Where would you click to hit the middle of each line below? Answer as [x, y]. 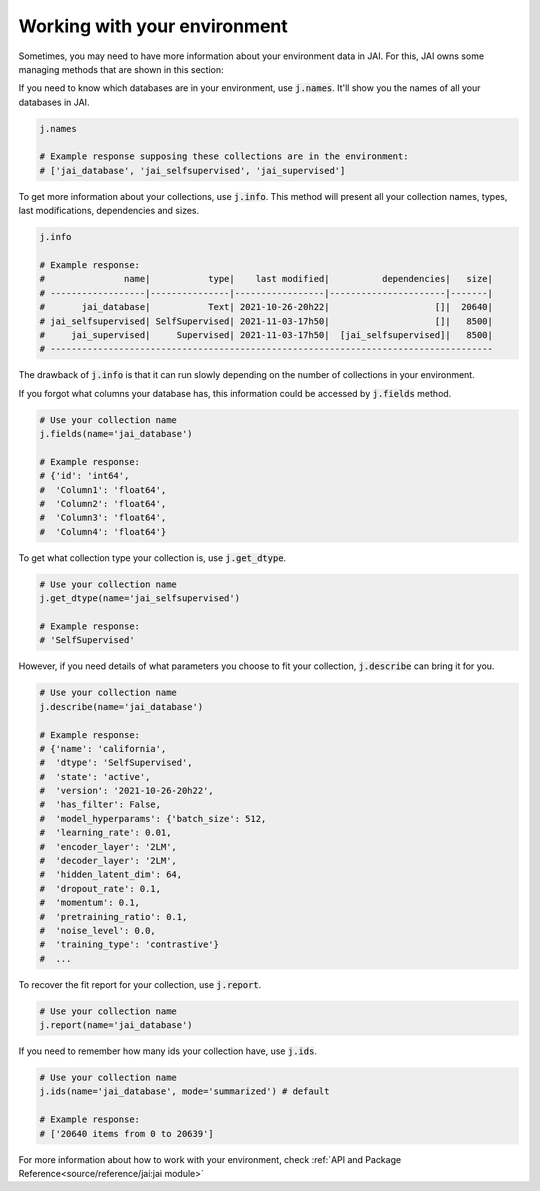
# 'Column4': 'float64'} [103, 531]
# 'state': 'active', [95, 776]
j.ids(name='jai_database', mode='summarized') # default [184, 1091]
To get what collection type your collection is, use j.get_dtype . [152, 557]
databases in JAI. [54, 102]
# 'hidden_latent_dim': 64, [111, 874]
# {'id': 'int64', [84, 476]
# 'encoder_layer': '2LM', [108, 846]
